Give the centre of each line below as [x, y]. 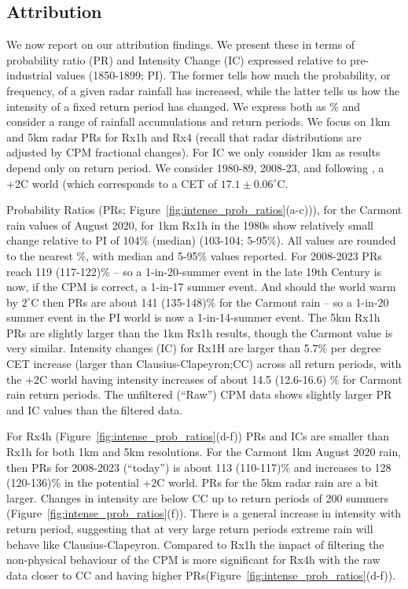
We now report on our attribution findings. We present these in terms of [181, 44]
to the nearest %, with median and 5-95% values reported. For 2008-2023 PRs [194, 255]
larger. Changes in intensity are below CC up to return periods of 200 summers [197, 497]
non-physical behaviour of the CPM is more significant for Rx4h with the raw [193, 560]
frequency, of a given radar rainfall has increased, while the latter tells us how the [203, 90]
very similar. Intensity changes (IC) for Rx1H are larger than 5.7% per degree [194, 348]
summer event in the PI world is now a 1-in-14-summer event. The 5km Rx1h [193, 317]
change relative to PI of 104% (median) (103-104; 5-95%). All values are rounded [201, 240]
